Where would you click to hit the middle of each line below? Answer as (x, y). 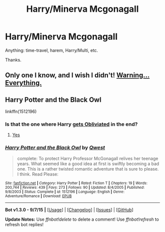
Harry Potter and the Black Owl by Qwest (55, 147)
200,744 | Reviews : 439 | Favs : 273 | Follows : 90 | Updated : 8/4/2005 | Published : (75, 187)
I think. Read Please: (38, 174)
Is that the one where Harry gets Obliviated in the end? (71, 124)
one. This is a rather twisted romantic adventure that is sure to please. (88, 169)
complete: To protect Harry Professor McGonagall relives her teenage (88, 158)
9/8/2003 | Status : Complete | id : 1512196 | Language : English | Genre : (65, 192)
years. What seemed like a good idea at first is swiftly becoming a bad (88, 164)
